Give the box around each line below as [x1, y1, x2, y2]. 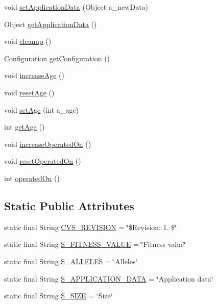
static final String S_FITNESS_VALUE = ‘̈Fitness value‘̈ [4, 239, 186, 249]
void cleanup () [4, 36, 52, 46]
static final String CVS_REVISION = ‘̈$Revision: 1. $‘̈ [4, 221, 177, 232]
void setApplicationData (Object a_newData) [4, 2, 149, 12]
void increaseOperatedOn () [4, 138, 91, 149]
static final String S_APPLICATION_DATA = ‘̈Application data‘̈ [4, 273, 213, 284]
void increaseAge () [4, 70, 64, 81]
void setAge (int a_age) [4, 104, 79, 115]
